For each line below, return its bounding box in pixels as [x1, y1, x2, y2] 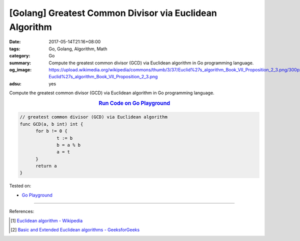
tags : [9, 45, 20, 52]
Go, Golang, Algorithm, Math [48, 45, 107, 52]
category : [9, 53, 30, 59]
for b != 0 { [35, 128, 67, 134]
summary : [9, 60, 31, 66]
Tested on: [9, 183, 31, 189]
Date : [9, 39, 21, 45]
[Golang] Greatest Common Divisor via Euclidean [9, 7, 217, 18]
